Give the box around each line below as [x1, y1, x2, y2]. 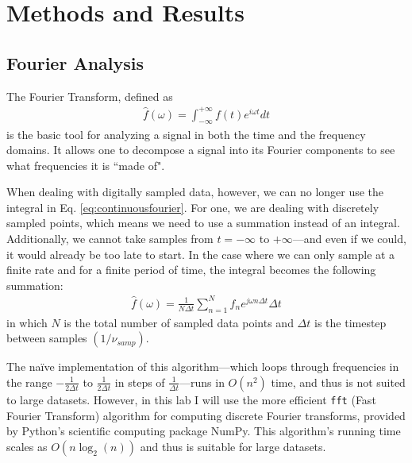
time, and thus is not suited [271, 373, 406, 390]
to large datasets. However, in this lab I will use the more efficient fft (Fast [6, 391, 376, 407]
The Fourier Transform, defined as [6, 87, 173, 104]
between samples [6, 330, 87, 346]
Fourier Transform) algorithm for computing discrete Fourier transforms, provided [6, 407, 406, 423]
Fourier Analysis [6, 50, 144, 75]
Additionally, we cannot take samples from [6, 230, 214, 247]
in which [6, 314, 48, 330]
